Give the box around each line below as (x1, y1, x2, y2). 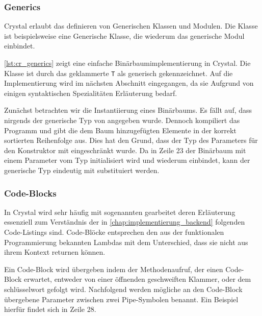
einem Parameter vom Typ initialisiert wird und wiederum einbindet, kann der (4, 155, 250, 165)
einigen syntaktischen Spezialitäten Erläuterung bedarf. (4, 87, 177, 98)
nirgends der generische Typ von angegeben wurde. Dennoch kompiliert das (4, 115, 240, 126)
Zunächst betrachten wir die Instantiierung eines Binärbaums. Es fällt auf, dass (4, 105, 252, 115)
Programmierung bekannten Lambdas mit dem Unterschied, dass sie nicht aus (4, 236, 248, 247)
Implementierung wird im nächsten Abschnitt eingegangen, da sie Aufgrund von (4, 78, 254, 88)
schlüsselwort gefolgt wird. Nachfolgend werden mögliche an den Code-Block (4, 283, 243, 294)
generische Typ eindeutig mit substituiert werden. (4, 165, 160, 175)
